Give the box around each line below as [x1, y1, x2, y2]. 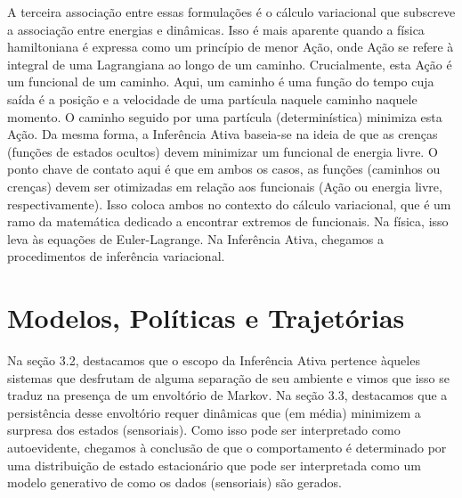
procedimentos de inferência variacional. [7, 247, 225, 265]
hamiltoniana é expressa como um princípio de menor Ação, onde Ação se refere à [7, 37, 454, 56]
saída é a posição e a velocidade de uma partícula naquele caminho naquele [7, 89, 417, 108]
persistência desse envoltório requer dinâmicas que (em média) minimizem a [7, 403, 421, 421]
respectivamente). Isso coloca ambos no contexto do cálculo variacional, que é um [7, 194, 451, 213]
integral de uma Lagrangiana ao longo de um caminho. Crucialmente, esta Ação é [7, 54, 452, 73]
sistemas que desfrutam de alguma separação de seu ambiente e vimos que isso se [7, 368, 450, 387]
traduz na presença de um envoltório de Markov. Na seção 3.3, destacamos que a [7, 386, 448, 404]
